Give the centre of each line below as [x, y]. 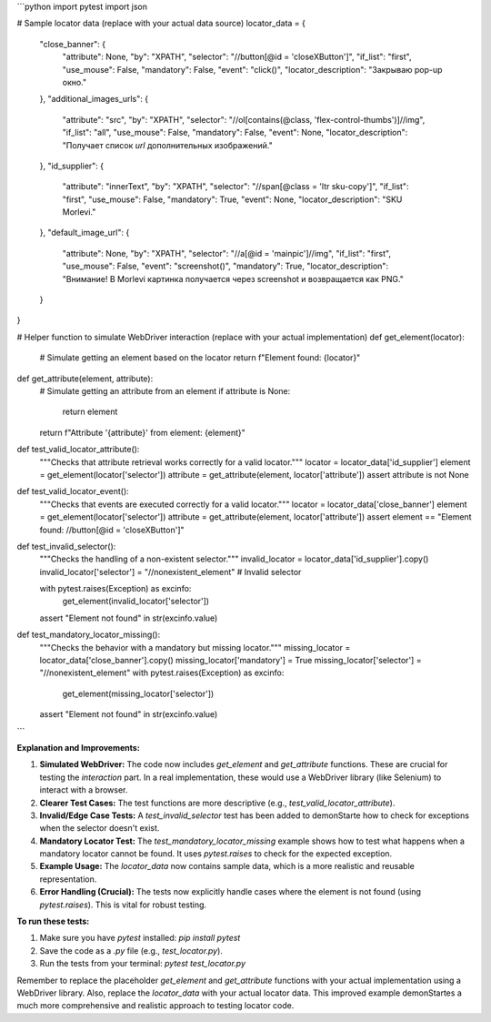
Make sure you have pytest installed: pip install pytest [140, 938]
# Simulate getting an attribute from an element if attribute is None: [165, 390]
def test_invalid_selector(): [66, 546]
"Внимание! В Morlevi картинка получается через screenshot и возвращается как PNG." [233, 278]
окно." [75, 82]
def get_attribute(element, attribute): [85, 379]
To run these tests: [53, 921]
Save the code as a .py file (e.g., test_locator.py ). [131, 950]
